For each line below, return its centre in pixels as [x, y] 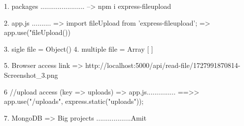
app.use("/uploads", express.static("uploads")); [74, 101]
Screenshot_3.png [31, 75]
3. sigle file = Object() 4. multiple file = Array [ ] [79, 48]
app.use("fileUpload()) [37, 32]
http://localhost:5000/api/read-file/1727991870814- [163, 65]
